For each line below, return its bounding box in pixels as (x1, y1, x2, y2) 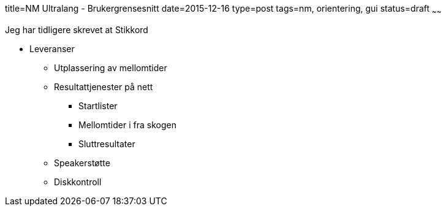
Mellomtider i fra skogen (78, 119, 176, 130)
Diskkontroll (54, 176, 102, 187)
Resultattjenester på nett (54, 81, 153, 92)
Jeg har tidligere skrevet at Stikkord (5, 24, 148, 35)
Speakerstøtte (54, 157, 110, 168)
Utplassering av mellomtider (54, 62, 167, 73)
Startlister (78, 100, 118, 111)
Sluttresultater (78, 138, 135, 149)
